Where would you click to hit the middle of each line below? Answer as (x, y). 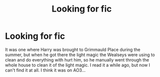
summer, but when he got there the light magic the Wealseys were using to (80, 55)
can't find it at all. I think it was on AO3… (45, 70)
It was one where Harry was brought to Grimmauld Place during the (73, 49)
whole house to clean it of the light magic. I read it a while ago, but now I (78, 65)
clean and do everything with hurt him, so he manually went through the (77, 60)
